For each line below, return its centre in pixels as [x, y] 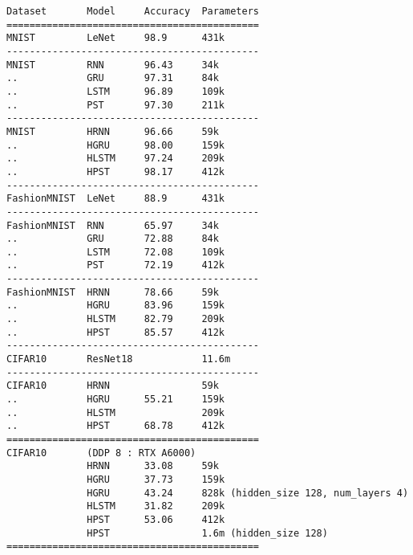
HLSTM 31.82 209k [156, 506]
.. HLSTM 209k [116, 412]
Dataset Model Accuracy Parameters [133, 11]
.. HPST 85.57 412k [116, 332]
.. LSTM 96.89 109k [116, 91]
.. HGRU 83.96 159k [116, 306]
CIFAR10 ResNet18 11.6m [119, 359]
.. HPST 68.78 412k [116, 426]
